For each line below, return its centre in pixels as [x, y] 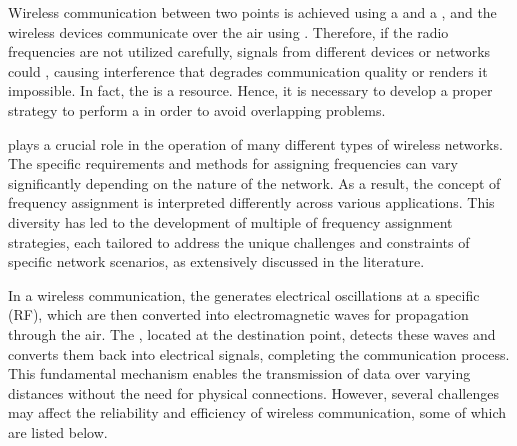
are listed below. [58, 431]
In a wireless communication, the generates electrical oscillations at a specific [244, 294]
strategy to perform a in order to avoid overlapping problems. [197, 109]
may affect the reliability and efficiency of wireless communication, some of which [257, 412]
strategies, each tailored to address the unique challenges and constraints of [239, 241]
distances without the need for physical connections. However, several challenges [253, 392]
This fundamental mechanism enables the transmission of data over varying [239, 373]
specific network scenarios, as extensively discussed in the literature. [216, 261]
